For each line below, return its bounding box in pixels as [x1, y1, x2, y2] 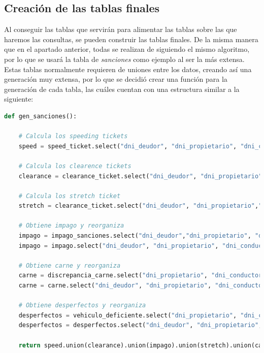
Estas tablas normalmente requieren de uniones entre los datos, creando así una [4, 63, 252, 74]
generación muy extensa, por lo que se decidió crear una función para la [4, 74, 227, 84]
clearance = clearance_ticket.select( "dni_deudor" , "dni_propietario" [18, 172, 262, 180]
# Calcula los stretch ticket [18, 192, 121, 200]
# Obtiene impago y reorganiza [18, 222, 124, 230]
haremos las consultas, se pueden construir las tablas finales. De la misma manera [4, 34, 258, 44]
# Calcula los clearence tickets [18, 162, 131, 170]
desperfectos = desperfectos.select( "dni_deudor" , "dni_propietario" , [18, 322, 262, 329]
